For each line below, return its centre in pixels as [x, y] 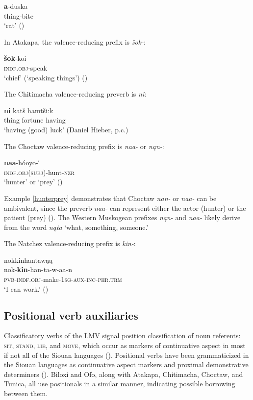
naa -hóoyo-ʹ [22, 162]
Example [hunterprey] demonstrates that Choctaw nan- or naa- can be [110, 198]
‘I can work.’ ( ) [26, 288]
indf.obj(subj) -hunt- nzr [39, 172]
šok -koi [15, 58]
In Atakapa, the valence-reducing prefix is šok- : [75, 41]
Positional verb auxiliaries [71, 315]
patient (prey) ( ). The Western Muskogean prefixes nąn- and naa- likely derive [122, 217]
